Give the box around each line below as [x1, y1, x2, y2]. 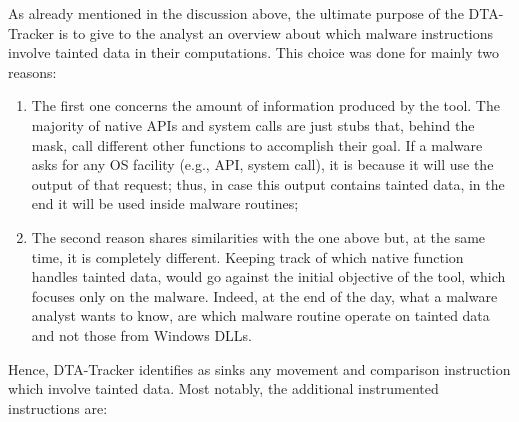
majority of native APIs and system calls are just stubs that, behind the [31, 114, 475, 135]
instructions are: [8, 397, 108, 418]
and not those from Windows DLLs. [31, 324, 252, 345]
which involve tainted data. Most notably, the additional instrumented [8, 378, 439, 399]
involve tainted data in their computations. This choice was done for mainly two [8, 42, 500, 63]
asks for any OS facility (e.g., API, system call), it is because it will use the [31, 154, 494, 175]
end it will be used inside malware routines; [31, 193, 299, 214]
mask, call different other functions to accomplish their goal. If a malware [31, 134, 483, 155]
